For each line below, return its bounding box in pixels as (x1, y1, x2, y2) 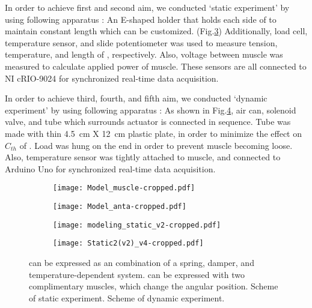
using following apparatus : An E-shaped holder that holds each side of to (5, 13, 277, 25)
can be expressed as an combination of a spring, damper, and (29, 256, 254, 268)
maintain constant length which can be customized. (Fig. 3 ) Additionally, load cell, (5, 25, 308, 37)
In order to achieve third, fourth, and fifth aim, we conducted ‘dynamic (5, 92, 268, 104)
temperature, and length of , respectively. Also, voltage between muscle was (5, 48, 283, 61)
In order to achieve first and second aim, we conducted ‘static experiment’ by (5, 1, 290, 13)
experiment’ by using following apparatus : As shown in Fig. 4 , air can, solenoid (5, 103, 296, 116)
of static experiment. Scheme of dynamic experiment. (29, 291, 225, 304)
